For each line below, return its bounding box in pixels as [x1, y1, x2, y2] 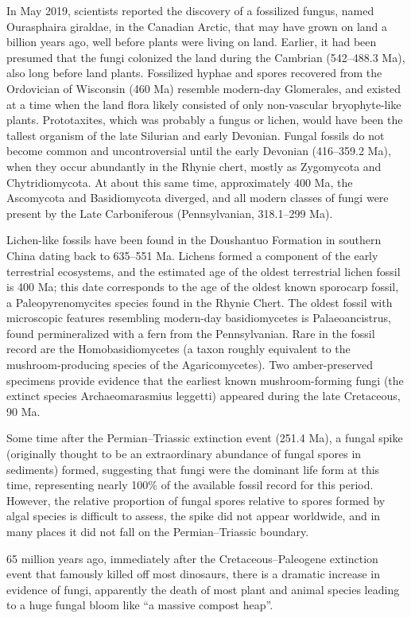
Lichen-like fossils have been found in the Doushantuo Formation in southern [6, 231, 382, 248]
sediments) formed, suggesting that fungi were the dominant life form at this [6, 461, 380, 477]
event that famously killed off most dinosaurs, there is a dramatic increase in [6, 566, 380, 582]
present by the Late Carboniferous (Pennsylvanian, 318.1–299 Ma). [6, 204, 333, 221]
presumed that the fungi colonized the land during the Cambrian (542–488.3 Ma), [6, 49, 405, 65]
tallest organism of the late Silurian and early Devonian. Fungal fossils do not [6, 126, 385, 143]
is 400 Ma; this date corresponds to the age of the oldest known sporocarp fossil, [6, 278, 399, 295]
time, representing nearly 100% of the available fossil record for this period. [6, 476, 374, 493]
